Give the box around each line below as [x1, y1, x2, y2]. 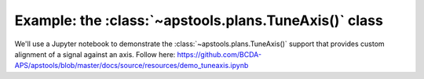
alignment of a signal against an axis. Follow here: [14, 49, 176, 59]
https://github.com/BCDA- [177, 49, 262, 59]
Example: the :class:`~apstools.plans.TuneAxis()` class [14, 12, 384, 29]
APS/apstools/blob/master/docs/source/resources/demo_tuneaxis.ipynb [14, 61, 249, 70]
